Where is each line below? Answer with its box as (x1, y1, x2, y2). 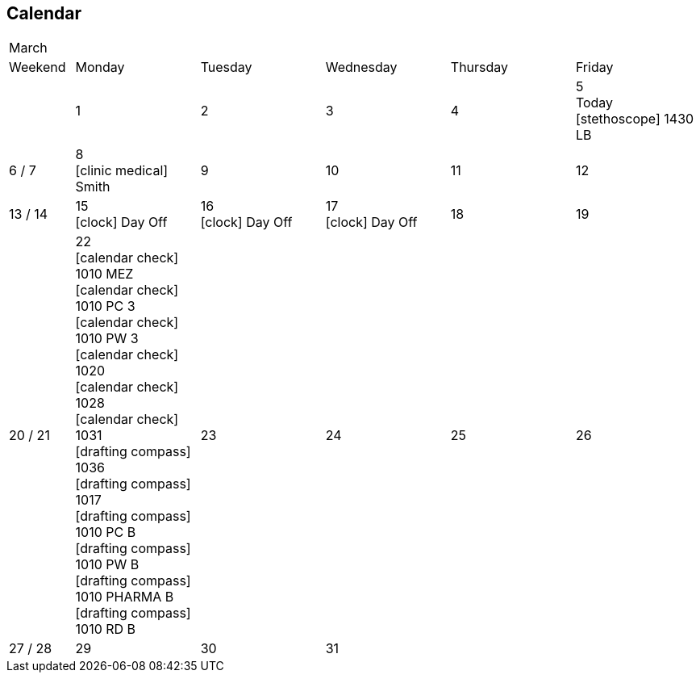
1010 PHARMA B (75, 589, 174, 606)
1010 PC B (75, 524, 136, 541)
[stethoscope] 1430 (575, 111, 694, 128)
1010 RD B (75, 621, 136, 638)
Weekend (9, 59, 66, 76)
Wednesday (325, 59, 398, 76)
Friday (575, 59, 614, 76)
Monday (75, 59, 125, 76)
